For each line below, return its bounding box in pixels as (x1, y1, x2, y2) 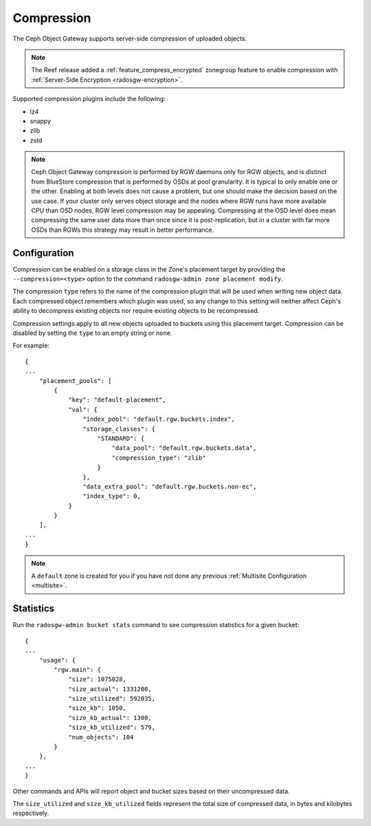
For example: (12, 341, 50, 350)
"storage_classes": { (82, 425, 156, 433)
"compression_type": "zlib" (111, 454, 206, 461)
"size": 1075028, (68, 675, 127, 684)
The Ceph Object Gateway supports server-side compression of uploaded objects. (12, 34, 247, 43)
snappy (30, 117, 52, 125)
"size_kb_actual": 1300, (68, 714, 153, 721)
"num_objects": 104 (68, 733, 134, 741)
